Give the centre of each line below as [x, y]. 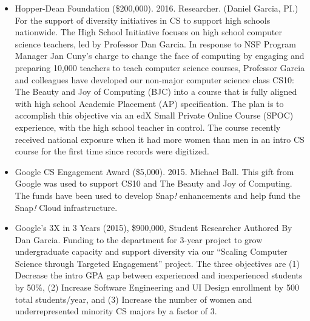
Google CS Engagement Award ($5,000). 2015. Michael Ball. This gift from [154, 171]
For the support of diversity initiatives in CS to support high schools [143, 20]
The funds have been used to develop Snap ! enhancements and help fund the [157, 195]
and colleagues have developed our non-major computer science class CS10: [154, 79]
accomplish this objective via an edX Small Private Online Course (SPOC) [154, 115]
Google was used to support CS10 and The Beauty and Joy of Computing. [153, 183]
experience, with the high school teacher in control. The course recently [148, 127]
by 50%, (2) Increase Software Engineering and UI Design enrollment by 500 [157, 287]
